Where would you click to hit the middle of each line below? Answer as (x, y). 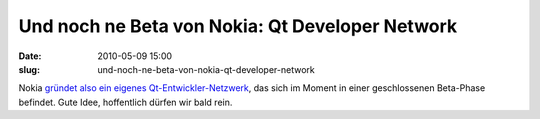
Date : (30, 56)
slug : (29, 69)
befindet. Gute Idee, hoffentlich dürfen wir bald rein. (125, 102)
